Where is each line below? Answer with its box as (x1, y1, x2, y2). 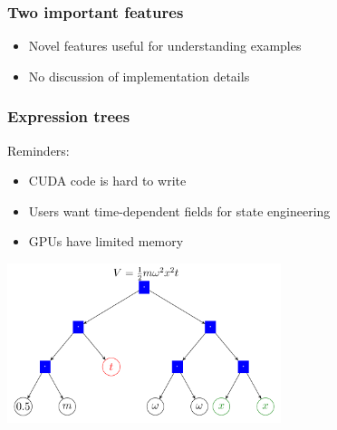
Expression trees (7, 105, 130, 128)
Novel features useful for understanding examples (28, 36, 302, 55)
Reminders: (7, 140, 70, 159)
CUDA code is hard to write (28, 171, 187, 190)
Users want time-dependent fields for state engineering (28, 201, 331, 220)
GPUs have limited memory (28, 232, 184, 251)
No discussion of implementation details (28, 66, 250, 85)
